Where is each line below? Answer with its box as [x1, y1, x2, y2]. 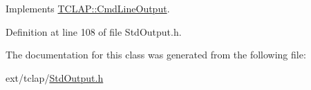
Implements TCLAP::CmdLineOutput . [6, 1, 170, 15]
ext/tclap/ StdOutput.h [6, 70, 104, 85]
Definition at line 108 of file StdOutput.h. [6, 24, 182, 38]
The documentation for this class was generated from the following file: [6, 47, 306, 62]
